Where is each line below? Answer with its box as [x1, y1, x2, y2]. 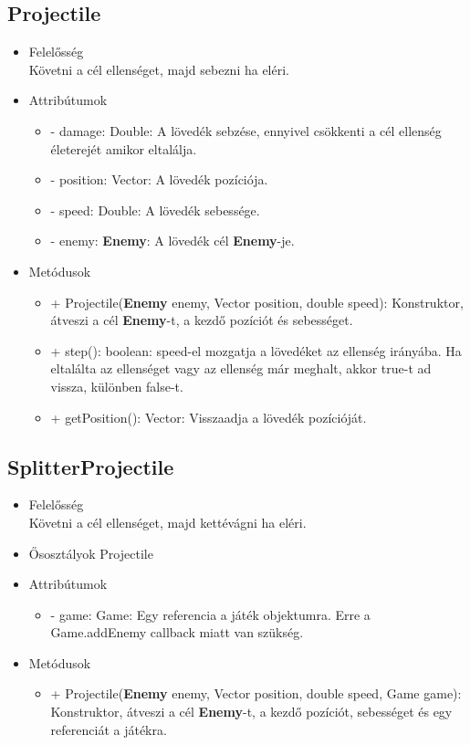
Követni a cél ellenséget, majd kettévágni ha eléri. [28, 512, 307, 531]
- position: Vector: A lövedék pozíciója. [50, 170, 268, 189]
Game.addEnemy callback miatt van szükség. [50, 623, 304, 642]
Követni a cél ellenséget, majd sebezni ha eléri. [28, 59, 290, 79]
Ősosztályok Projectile [28, 543, 153, 562]
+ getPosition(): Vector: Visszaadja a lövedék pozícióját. [50, 407, 367, 426]
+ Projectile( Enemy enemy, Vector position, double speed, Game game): [50, 684, 462, 703]
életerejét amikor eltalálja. [50, 139, 197, 158]
